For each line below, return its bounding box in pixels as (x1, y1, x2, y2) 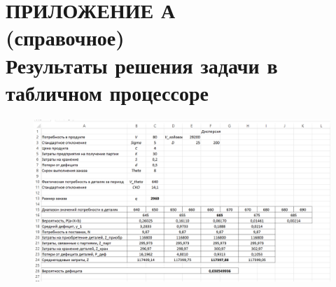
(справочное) (6, 23, 125, 52)
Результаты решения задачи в (6, 50, 278, 79)
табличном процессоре (6, 78, 209, 106)
